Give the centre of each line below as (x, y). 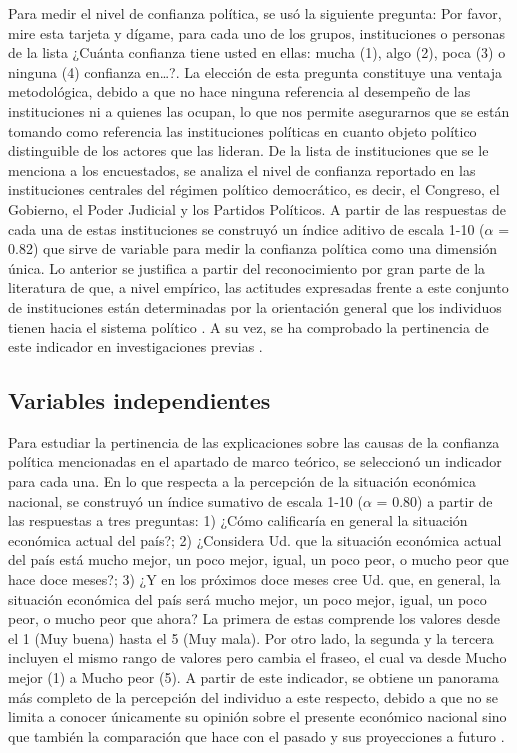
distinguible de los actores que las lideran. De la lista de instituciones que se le (248, 150)
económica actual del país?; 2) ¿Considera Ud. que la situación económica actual (255, 539)
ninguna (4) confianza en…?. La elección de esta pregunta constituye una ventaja (255, 71)
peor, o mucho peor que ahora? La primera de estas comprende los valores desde (254, 618)
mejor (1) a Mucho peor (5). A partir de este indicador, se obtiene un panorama (253, 677)
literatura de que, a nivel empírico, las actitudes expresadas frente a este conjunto (258, 287)
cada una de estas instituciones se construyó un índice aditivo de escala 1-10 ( (246, 228)
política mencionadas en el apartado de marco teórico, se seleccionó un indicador (255, 461)
